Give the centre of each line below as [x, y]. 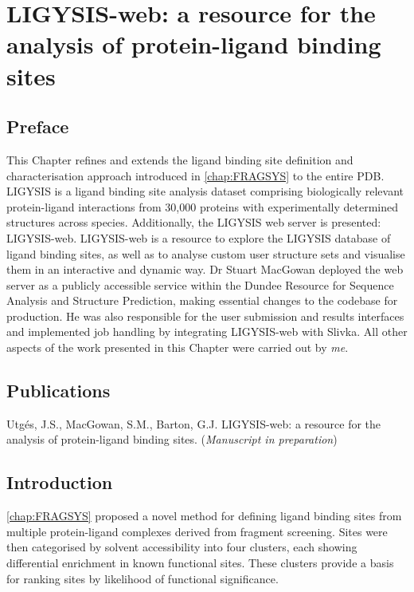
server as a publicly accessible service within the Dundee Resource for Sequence [200, 284]
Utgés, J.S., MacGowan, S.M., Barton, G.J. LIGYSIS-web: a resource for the [194, 423]
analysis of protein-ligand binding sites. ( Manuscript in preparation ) [172, 439]
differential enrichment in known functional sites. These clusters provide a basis [200, 563]
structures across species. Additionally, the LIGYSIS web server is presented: [194, 222]
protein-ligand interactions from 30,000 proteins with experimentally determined [202, 206]
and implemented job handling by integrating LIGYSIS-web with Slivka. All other [207, 332]
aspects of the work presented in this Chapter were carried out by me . [178, 347]
